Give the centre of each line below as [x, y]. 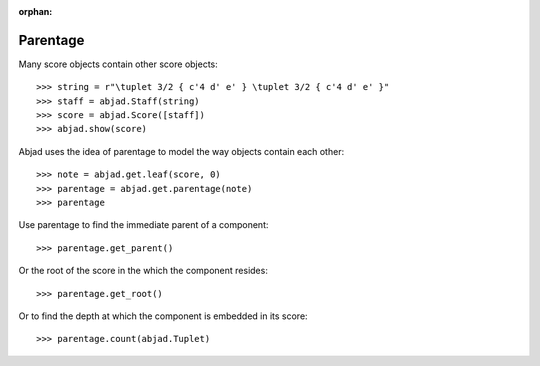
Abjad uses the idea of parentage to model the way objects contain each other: [181, 151]
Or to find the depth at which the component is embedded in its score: [163, 316]
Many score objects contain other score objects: [118, 64]
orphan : [35, 11]
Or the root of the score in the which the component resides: [143, 271]
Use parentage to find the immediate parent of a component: [143, 225]
